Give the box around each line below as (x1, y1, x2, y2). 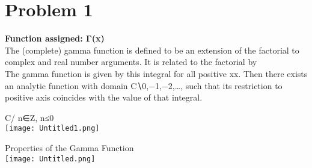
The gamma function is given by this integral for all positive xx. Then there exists (5, 67, 308, 79)
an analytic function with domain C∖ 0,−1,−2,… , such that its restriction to (5, 79, 283, 92)
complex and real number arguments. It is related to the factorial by (5, 55, 257, 68)
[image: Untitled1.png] (5, 124, 100, 133)
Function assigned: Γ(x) (5, 32, 105, 45)
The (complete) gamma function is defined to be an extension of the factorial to (5, 43, 299, 56)
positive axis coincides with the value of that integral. (5, 91, 203, 104)
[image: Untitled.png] (5, 154, 96, 163)
